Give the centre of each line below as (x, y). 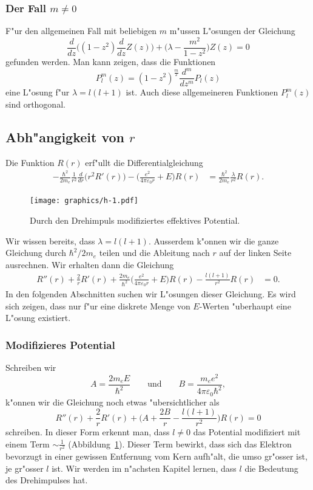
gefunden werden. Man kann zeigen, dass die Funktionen (111, 61)
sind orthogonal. (35, 104)
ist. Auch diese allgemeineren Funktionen (202, 92)
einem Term (28, 443)
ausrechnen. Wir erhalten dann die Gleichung (90, 264)
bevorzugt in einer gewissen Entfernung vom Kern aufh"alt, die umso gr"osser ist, (156, 456)
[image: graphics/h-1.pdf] (84, 201)
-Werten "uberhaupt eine (245, 305)
